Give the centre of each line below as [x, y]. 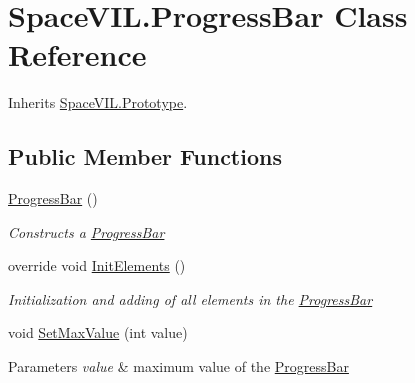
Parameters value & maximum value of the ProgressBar [178, 366]
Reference [77, 54]
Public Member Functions [145, 156]
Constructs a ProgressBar [86, 231]
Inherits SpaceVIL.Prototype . [98, 102]
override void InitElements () [97, 265]
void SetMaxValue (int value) [98, 332]
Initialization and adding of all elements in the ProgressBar [190, 298]
